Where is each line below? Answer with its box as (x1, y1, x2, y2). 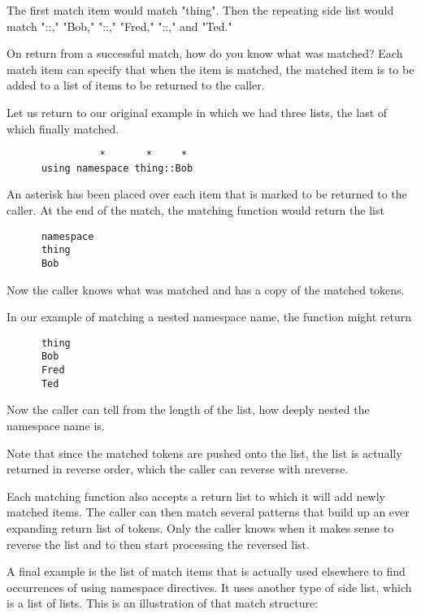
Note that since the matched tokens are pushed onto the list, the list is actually (7, 444, 402, 461)
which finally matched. (7, 120, 119, 137)
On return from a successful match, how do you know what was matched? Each (7, 45, 403, 62)
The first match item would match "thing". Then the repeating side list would (7, 2, 394, 18)
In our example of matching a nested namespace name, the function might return (7, 308, 412, 325)
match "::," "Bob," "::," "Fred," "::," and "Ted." (7, 17, 232, 34)
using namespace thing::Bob (41, 162, 193, 174)
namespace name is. (7, 417, 105, 434)
